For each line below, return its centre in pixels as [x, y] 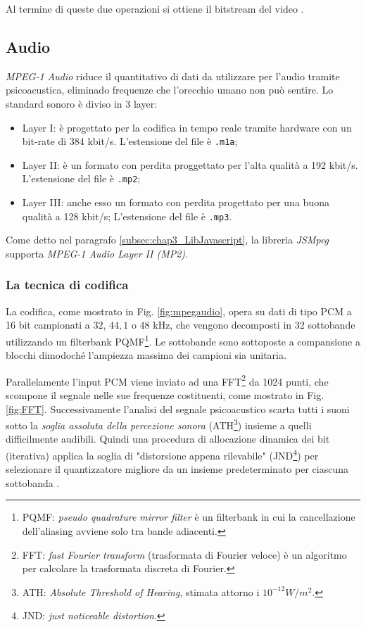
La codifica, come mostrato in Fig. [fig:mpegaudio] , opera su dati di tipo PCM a [179, 311]
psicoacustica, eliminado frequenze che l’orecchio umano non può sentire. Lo [170, 90]
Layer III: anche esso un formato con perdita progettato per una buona [176, 202]
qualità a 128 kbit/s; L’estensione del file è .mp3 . [127, 216]
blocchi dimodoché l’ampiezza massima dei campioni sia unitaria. [146, 355]
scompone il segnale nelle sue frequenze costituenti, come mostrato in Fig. [165, 395]
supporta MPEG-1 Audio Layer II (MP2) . [97, 253]
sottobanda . [33, 482]
